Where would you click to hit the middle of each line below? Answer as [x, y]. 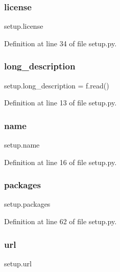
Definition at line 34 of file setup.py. [61, 43]
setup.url [18, 263]
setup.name [22, 145]
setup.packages [27, 204]
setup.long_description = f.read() [57, 85]
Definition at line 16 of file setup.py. [61, 162]
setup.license [24, 26]
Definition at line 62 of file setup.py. [61, 221]
